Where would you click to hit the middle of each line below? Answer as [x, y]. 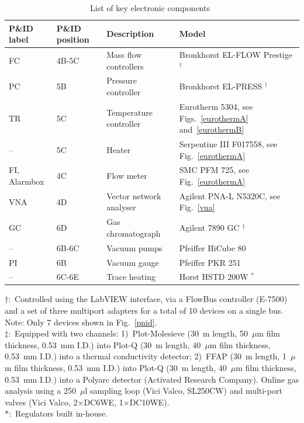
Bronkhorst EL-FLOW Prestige [236, 55]
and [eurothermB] [212, 129]
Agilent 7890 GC [209, 228]
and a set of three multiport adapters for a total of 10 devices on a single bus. [144, 311]
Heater [119, 149]
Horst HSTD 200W [214, 277]
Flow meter [127, 176]
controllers [125, 66]
